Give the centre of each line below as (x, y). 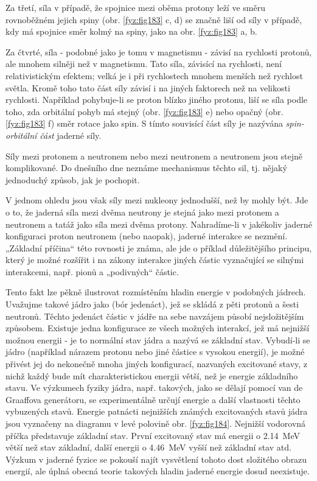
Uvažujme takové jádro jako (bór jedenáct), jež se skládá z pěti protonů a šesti (152, 304)
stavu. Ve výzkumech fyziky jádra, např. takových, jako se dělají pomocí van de (154, 388)
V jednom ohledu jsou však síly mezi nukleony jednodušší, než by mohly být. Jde (157, 200)
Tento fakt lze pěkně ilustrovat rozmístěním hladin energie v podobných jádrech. (156, 292)
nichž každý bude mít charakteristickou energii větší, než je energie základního (152, 375)
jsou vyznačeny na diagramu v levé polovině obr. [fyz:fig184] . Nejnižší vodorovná (156, 423)
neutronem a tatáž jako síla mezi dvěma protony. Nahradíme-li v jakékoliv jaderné (159, 224)
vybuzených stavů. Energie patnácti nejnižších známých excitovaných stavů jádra (157, 411)
